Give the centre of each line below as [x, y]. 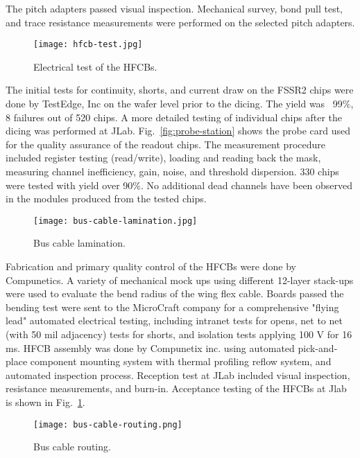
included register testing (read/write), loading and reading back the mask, [163, 158]
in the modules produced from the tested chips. [106, 199]
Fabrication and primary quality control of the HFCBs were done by [151, 266]
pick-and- [318, 347]
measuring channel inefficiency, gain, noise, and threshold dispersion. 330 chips [172, 171]
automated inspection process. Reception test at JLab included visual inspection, [178, 375]
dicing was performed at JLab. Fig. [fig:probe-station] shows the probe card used [178, 131]
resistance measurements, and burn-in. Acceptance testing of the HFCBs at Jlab [176, 388]
